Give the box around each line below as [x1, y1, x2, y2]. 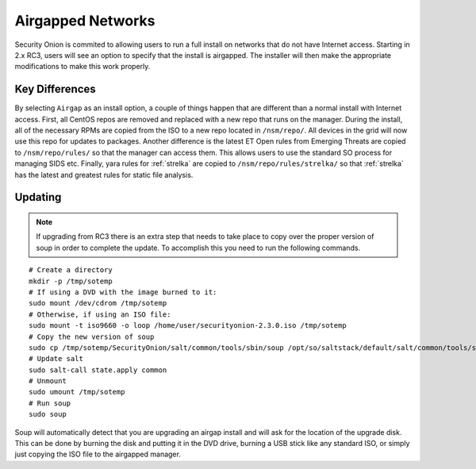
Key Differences [14, 83, 97, 96]
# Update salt [29, 354, 83, 363]
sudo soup [29, 409, 67, 419]
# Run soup [29, 398, 71, 408]
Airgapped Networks [14, 12, 155, 29]
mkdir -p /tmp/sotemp [29, 276, 113, 286]
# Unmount [29, 377, 67, 386]
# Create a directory [29, 266, 113, 275]
